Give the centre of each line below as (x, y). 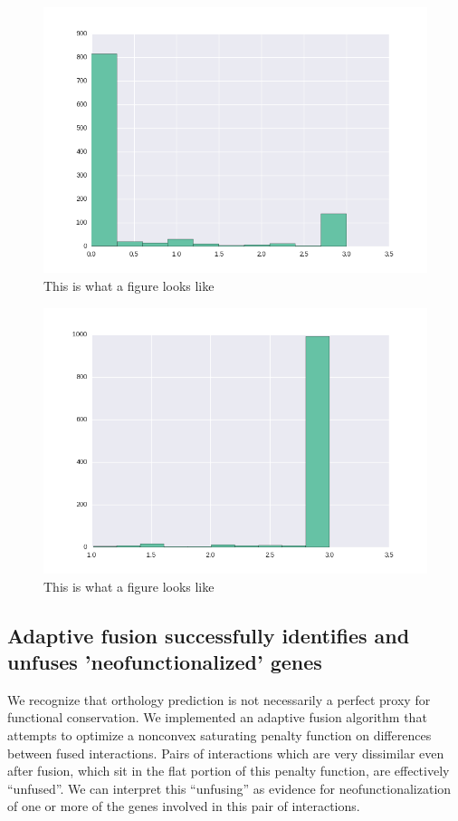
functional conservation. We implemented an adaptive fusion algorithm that (217, 717)
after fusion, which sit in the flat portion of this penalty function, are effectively (229, 771)
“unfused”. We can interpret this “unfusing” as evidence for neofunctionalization (229, 788)
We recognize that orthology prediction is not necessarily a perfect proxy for (219, 699)
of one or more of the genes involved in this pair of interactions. (184, 806)
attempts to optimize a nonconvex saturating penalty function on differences (219, 735)
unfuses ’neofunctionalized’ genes (165, 662)
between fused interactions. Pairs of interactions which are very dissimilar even (226, 753)
